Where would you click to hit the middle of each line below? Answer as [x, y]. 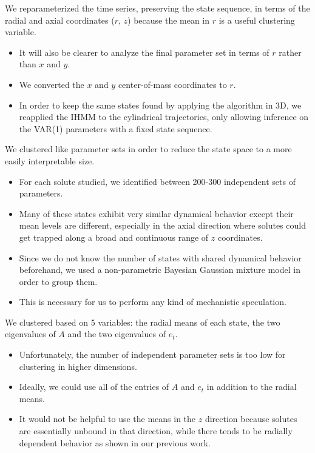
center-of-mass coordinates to [172, 84]
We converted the [52, 84]
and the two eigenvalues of [117, 334]
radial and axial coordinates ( [60, 20]
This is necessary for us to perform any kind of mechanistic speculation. [153, 302]
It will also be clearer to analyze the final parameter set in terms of [144, 52]
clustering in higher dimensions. [78, 366]
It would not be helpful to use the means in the [107, 419]
